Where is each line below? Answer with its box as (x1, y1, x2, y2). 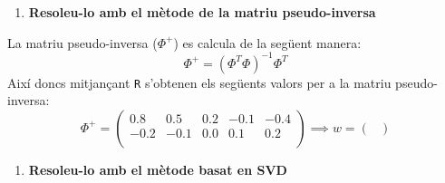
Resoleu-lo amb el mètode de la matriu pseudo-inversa (28, 3, 376, 21)
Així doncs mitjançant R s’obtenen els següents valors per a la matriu (7, 72, 392, 91)
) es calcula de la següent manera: (173, 33, 362, 52)
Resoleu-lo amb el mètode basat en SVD (28, 159, 287, 178)
